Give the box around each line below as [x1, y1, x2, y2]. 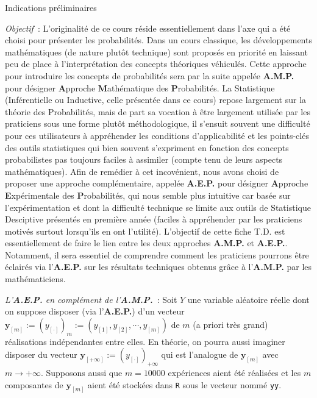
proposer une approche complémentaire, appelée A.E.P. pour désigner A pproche [5, 177, 308, 190]
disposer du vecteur [5, 348, 77, 361]
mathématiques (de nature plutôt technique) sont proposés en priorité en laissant [5, 45, 308, 58]
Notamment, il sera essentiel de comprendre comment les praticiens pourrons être [5, 248, 309, 261]
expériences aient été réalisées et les [168, 366, 301, 379]
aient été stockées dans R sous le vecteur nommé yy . [88, 378, 282, 391]
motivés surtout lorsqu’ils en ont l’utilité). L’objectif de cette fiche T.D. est [5, 224, 285, 237]
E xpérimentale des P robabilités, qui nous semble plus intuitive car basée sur [5, 188, 291, 201]
